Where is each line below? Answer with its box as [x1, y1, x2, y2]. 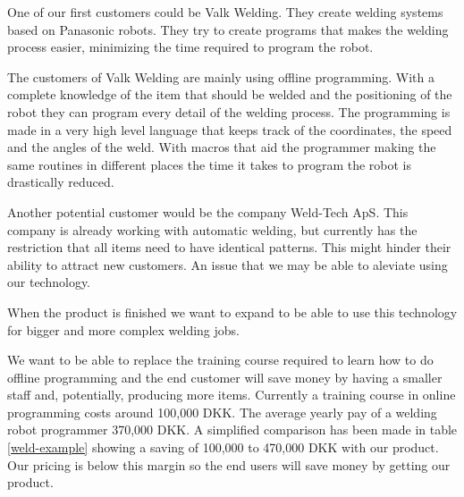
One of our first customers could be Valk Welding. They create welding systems [7, 3, 443, 21]
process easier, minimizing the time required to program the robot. [7, 38, 374, 56]
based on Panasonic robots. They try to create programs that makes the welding [7, 20, 449, 38]
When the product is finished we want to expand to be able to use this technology [7, 302, 458, 321]
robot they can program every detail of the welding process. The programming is [7, 102, 451, 121]
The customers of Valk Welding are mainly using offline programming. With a [7, 67, 434, 86]
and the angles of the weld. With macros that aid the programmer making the [7, 138, 436, 156]
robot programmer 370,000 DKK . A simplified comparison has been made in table [7, 420, 458, 439]
